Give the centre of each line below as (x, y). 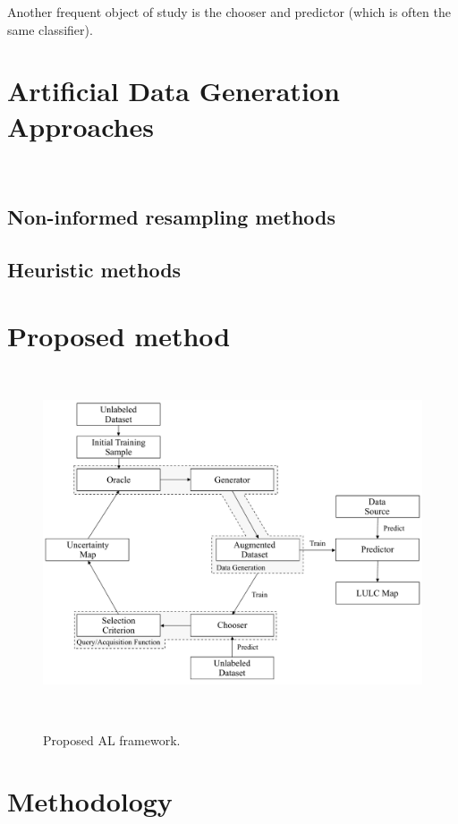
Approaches (81, 126)
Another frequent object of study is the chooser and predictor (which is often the (229, 12)
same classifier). (50, 29)
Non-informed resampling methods (172, 217)
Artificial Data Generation (174, 91)
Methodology (90, 801)
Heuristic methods (94, 270)
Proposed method (119, 335)
